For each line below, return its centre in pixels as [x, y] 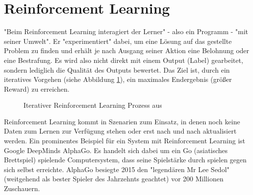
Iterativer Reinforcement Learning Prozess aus [93, 105]
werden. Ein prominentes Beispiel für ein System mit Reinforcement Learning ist [125, 141]
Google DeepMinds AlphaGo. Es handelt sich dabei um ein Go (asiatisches [116, 150]
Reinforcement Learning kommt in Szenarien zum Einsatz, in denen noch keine [122, 121]
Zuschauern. [22, 188]
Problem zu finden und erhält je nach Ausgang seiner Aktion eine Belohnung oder [127, 50]
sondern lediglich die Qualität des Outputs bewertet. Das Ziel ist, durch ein [117, 69]
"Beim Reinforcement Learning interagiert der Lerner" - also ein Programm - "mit [126, 31]
